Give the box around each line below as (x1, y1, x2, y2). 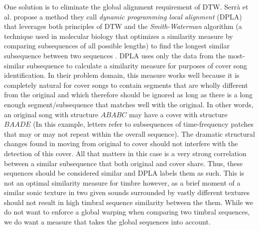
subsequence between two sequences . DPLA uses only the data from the (4, 50, 226, 60)
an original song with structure (4, 109, 99, 119)
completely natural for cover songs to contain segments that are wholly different (4, 79, 248, 90)
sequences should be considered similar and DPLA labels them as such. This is (4, 168, 245, 178)
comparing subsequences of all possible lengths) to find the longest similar (4, 40, 230, 51)
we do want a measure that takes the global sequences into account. (4, 217, 211, 227)
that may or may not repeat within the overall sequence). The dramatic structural (4, 128, 255, 139)
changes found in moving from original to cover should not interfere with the (4, 138, 238, 149)
